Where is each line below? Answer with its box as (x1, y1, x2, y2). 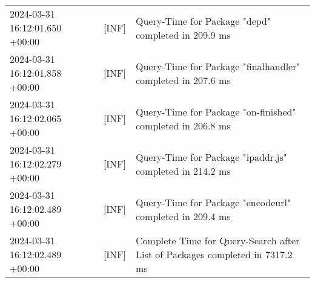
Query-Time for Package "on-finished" (136, 104, 296, 119)
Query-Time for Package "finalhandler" (136, 59, 300, 73)
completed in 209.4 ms (136, 209, 231, 223)
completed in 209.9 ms (136, 27, 231, 42)
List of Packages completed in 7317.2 (136, 247, 293, 261)
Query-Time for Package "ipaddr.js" (136, 149, 287, 164)
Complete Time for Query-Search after (136, 233, 300, 247)
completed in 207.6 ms (136, 73, 231, 87)
